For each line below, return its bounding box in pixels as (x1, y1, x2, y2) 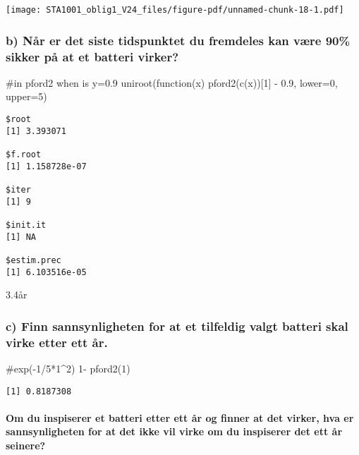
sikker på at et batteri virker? (6, 47, 179, 65)
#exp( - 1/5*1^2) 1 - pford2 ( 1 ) (6, 360, 130, 375)
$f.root (6, 149, 42, 159)
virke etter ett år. (6, 333, 108, 351)
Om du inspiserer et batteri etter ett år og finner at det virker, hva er (6, 410, 354, 425)
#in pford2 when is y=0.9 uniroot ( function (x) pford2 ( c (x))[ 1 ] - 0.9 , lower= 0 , (6, 75, 338, 90)
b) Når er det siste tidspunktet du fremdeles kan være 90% (6, 31, 351, 49)
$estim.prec (6, 255, 61, 265)
